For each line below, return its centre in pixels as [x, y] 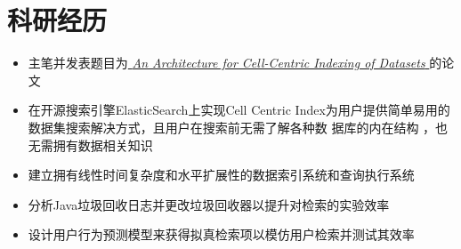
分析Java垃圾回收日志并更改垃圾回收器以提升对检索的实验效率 [209, 204]
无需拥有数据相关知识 [90, 145]
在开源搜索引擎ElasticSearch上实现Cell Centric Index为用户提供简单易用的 [239, 110]
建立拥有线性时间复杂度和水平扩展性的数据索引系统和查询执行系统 [221, 175]
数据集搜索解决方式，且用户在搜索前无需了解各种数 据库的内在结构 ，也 [238, 127]
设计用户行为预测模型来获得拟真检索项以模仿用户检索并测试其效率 [221, 234]
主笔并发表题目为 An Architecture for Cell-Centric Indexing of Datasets [226, 63]
